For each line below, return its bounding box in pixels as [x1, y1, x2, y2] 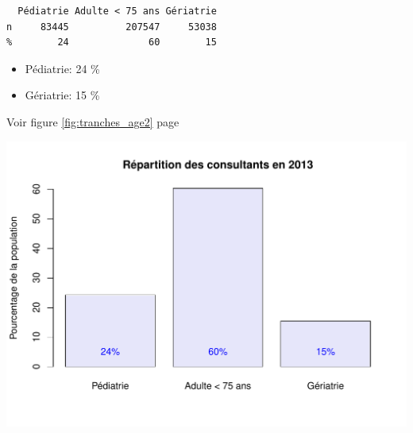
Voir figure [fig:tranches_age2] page [6, 113, 179, 130]
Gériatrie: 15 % [25, 87, 100, 103]
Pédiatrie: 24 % [25, 60, 100, 76]
